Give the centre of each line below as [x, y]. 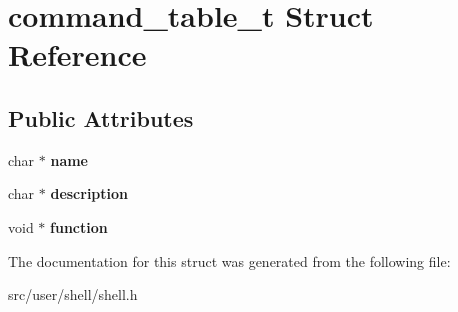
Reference [77, 54]
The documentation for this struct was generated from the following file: [229, 260]
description [89, 193]
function [79, 226]
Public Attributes [101, 117]
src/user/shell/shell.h [73, 294]
